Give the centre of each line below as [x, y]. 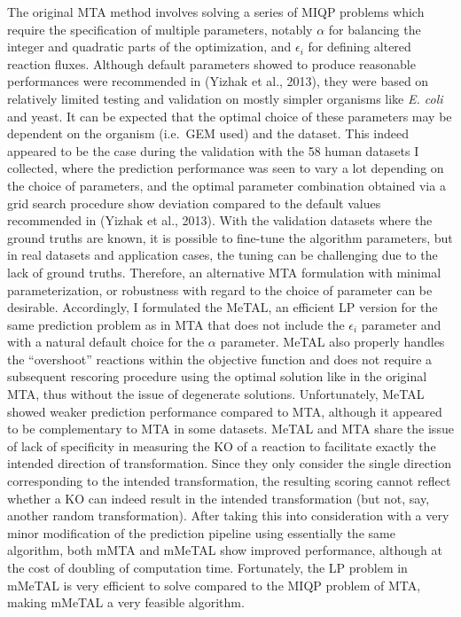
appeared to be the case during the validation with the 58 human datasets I [213, 150]
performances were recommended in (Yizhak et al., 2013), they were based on [218, 81]
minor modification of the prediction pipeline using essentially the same [201, 532]
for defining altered [359, 47]
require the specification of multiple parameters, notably [160, 29]
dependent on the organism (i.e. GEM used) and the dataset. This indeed [208, 133]
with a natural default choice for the [106, 342]
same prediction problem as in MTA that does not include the [176, 324]
